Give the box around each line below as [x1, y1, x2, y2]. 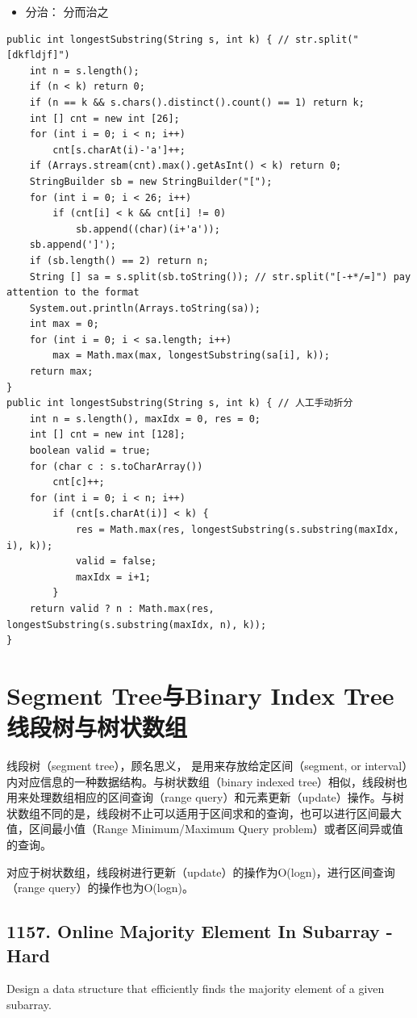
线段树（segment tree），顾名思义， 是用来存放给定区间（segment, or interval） [6, 757, 408, 774]
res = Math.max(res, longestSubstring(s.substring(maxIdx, [75, 524, 399, 535]
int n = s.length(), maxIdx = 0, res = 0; [29, 413, 261, 425]
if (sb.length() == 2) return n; [29, 254, 209, 266]
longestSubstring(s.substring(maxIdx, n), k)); [6, 618, 267, 630]
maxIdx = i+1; [75, 571, 151, 583]
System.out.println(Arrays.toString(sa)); [29, 302, 261, 314]
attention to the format [6, 287, 140, 299]
